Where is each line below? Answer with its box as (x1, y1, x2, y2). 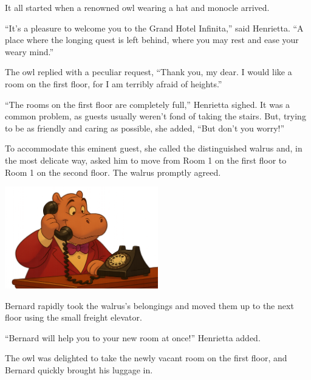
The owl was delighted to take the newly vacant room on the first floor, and (5, 352, 287, 364)
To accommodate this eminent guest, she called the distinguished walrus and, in (5, 142, 302, 155)
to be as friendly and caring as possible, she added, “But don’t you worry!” (5, 121, 285, 134)
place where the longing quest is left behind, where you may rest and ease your (5, 33, 299, 46)
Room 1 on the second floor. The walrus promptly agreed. (5, 165, 221, 178)
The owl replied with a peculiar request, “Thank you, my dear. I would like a (5, 65, 292, 78)
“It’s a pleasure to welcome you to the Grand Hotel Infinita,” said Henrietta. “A (5, 21, 304, 34)
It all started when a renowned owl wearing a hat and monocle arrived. (5, 1, 270, 13)
